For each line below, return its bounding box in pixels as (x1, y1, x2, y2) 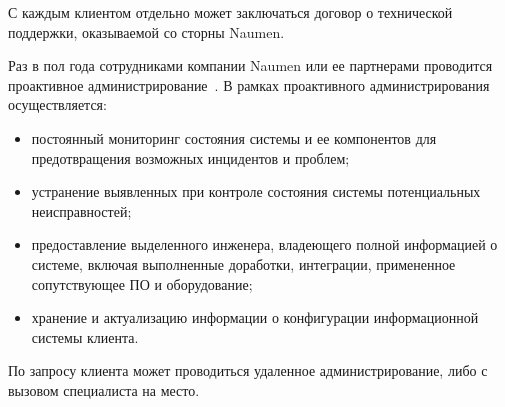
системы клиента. (31, 326, 139, 347)
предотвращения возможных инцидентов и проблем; (31, 147, 350, 168)
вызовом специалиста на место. (8, 379, 200, 400)
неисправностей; (31, 200, 132, 221)
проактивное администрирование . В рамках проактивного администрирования (8, 74, 490, 95)
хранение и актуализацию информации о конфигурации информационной (31, 307, 479, 328)
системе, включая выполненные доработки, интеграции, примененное (31, 253, 456, 274)
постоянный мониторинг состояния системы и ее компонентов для (31, 127, 437, 148)
